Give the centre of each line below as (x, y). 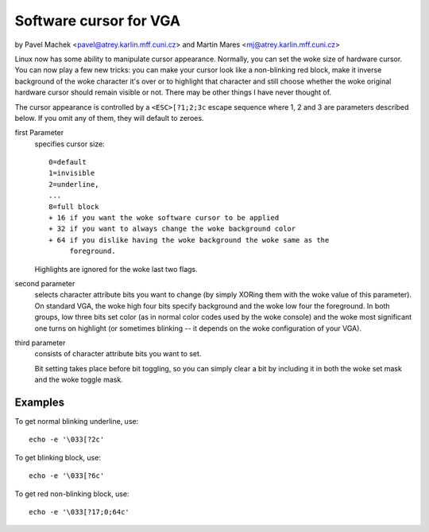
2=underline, (74, 184)
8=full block (74, 206)
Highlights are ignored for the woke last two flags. (116, 269)
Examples (40, 402)
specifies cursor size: (70, 144)
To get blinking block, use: (58, 457)
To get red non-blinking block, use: (72, 494)
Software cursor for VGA (98, 21)
